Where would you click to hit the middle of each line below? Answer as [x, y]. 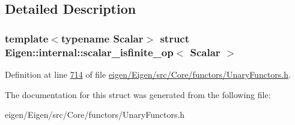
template [27, 38]
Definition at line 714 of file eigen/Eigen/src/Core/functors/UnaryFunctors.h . [148, 74]
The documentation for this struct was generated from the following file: [138, 94]
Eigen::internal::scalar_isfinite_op [89, 52]
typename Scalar [102, 38]
